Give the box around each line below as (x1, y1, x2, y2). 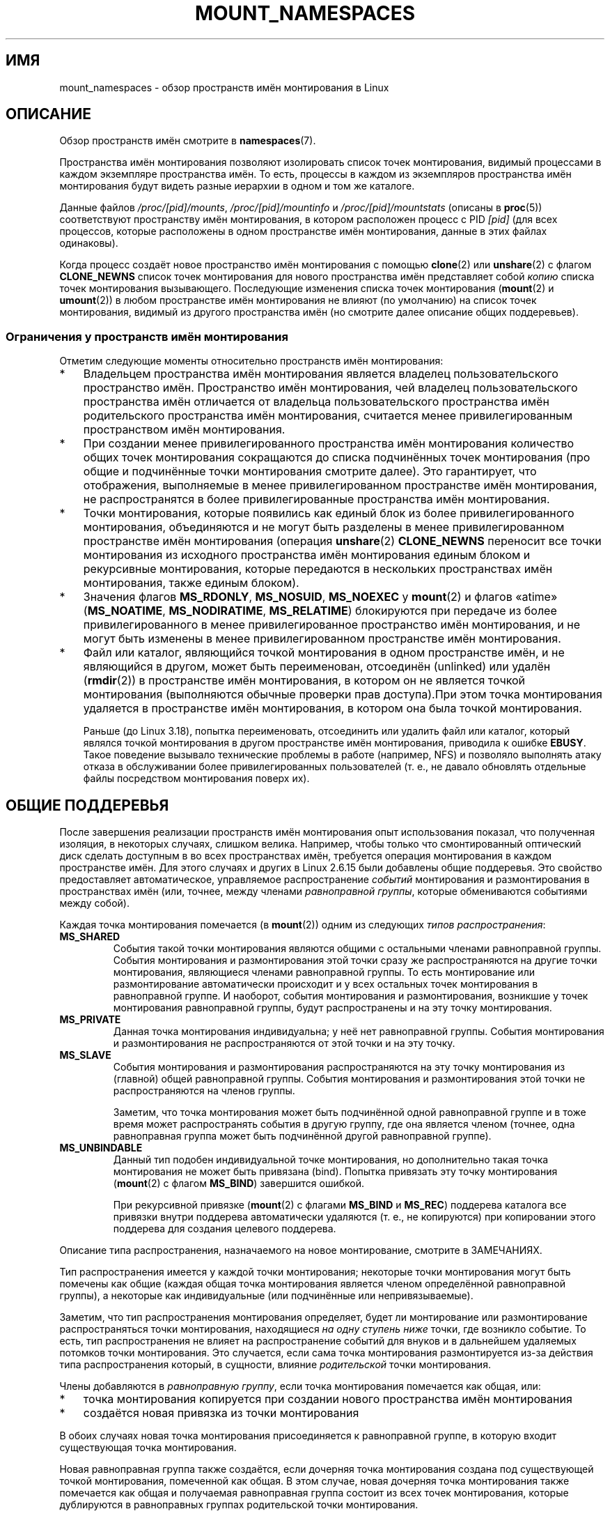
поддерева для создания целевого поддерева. (113, 1223, 336, 1235)
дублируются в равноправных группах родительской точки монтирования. (59, 1499, 419, 1511)
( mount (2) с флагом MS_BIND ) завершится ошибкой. (113, 1177, 365, 1190)
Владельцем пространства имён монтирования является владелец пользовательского (83, 367, 558, 381)
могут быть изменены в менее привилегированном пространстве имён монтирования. (83, 631, 561, 646)
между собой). (59, 897, 130, 910)
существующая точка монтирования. (59, 1441, 237, 1454)
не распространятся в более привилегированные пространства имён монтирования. (83, 492, 550, 507)
